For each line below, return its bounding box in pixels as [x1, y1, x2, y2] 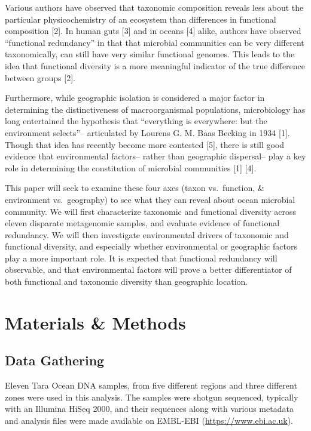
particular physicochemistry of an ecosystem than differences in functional [5, 13, 276, 25]
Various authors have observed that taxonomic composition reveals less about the [5, 1, 304, 13]
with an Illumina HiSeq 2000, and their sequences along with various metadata [5, 402, 294, 415]
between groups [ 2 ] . [5, 71, 75, 84]
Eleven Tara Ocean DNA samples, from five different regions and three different [5, 379, 297, 392]
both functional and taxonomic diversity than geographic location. [5, 275, 248, 288]
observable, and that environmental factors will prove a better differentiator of [5, 263, 292, 276]
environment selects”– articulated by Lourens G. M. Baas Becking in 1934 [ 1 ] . [5, 126, 290, 138]
